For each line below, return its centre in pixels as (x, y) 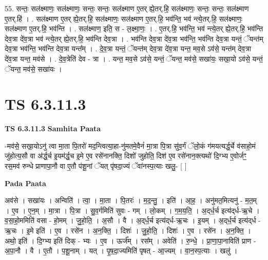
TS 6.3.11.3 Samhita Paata (53, 128)
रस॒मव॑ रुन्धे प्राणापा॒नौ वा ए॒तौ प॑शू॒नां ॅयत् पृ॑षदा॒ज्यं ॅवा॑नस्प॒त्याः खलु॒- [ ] (96, 166)
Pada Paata (25, 183)
